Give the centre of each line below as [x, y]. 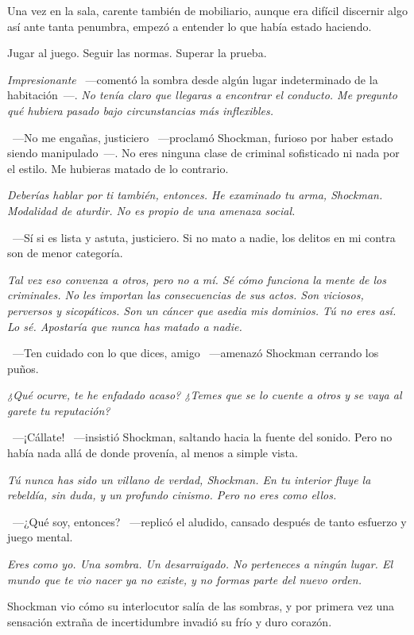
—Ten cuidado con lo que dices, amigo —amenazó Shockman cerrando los [195, 353]
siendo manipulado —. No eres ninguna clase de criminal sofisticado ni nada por [203, 153]
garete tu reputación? [59, 410]
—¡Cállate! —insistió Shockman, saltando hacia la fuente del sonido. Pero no [202, 437]
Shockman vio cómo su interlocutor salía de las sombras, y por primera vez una [201, 606]
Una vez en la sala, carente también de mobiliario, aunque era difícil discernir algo [207, 10]
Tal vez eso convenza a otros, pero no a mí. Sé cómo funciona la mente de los [197, 279]
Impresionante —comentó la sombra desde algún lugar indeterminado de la [193, 79]
